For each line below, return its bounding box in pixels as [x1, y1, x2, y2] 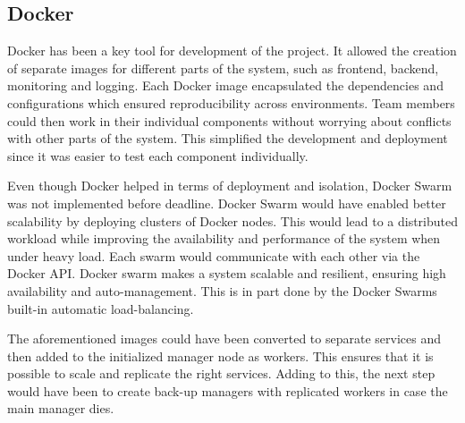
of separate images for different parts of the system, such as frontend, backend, [7, 58, 439, 77]
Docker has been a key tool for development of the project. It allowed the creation [7, 41, 457, 60]
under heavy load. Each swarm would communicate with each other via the [7, 246, 420, 265]
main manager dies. [7, 399, 114, 418]
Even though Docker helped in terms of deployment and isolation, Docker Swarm [7, 176, 452, 195]
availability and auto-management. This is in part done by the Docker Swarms [7, 281, 437, 300]
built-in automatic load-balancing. [7, 299, 194, 317]
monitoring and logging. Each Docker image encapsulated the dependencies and [7, 76, 444, 95]
